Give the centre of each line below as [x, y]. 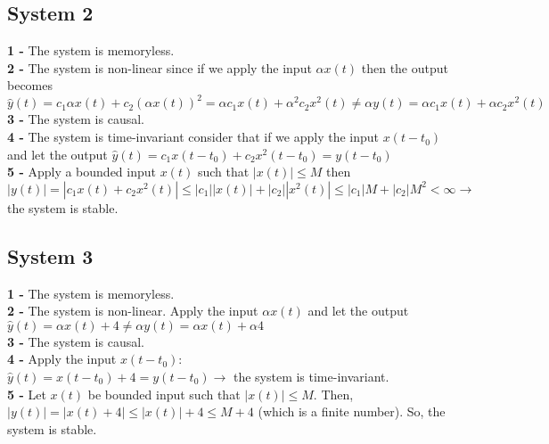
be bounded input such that [164, 394]
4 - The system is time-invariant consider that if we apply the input [193, 137]
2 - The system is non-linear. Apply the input [133, 311]
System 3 [50, 255]
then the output [405, 67]
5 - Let [27, 394]
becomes [30, 85]
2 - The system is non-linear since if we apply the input [160, 67]
